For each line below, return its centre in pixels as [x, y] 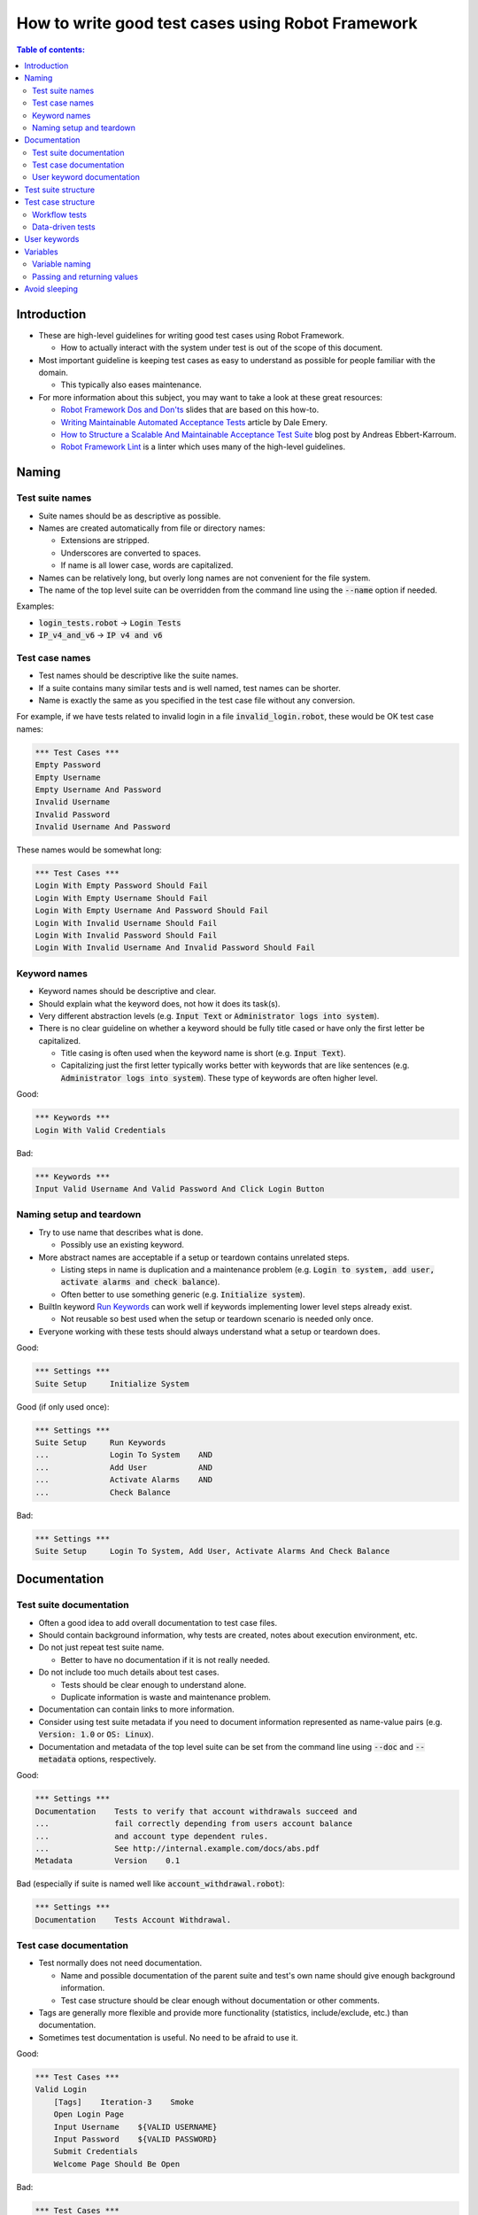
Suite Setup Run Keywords [100, 1442]
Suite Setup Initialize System [112, 1383]
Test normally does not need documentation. [120, 1963]
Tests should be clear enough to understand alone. [154, 1684]
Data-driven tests [64, 227]
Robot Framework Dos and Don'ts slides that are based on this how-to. [190, 410]
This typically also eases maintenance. [131, 385]
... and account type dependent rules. [152, 1836]
